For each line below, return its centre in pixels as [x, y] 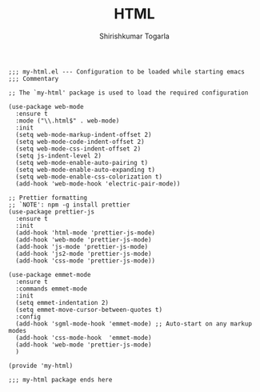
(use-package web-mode [46, 106]
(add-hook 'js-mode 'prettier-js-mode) [82, 246]
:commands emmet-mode [52, 289]
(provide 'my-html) [41, 366]
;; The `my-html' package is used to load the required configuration [128, 93]
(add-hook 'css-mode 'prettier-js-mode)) [86, 261]
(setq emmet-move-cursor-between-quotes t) [89, 310]
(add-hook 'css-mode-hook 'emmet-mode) [84, 338]
